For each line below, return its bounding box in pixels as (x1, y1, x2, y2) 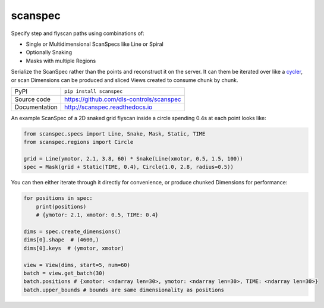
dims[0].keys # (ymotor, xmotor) (23, 244, 124, 252)
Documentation (14, 103, 58, 111)
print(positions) (36, 203, 87, 210)
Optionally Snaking (26, 49, 73, 56)
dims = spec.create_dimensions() (23, 228, 121, 235)
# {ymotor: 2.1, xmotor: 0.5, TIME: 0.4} (36, 212, 159, 218)
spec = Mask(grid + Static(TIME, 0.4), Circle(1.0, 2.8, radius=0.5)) (23, 164, 234, 171)
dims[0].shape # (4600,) (23, 237, 99, 243)
